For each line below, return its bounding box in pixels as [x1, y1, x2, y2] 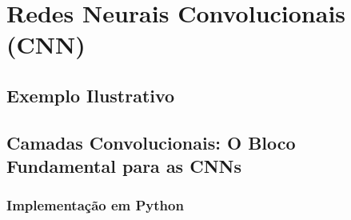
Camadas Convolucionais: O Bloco [6, 130, 296, 154]
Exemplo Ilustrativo [6, 82, 175, 107]
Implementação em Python [6, 195, 184, 215]
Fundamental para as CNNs [6, 154, 241, 178]
